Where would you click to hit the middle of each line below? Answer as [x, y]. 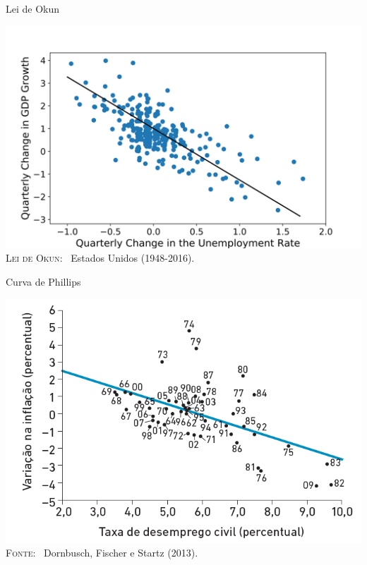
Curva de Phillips [43, 281]
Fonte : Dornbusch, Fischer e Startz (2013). [102, 553]
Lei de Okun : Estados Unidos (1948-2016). [100, 258]
